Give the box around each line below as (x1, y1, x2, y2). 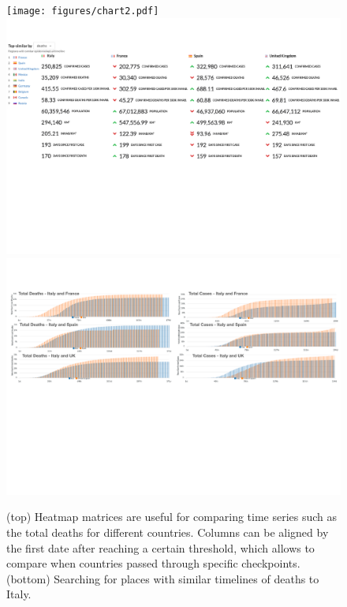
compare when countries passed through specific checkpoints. (6, 555, 300, 571)
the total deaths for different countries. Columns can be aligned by (6, 524, 329, 540)
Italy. (6, 586, 32, 602)
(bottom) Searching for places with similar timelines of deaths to (6, 570, 319, 586)
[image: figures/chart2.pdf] (6, 6, 159, 17)
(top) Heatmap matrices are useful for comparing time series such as (6, 508, 338, 525)
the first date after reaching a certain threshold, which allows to (6, 539, 315, 556)
